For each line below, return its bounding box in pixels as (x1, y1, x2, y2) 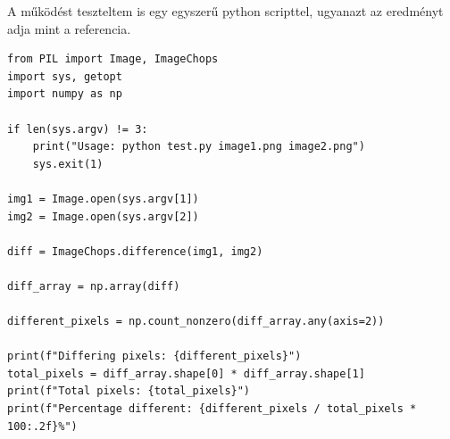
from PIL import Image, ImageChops (7, 53, 219, 66)
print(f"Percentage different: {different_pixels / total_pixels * (7, 402, 417, 416)
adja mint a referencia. (7, 19, 131, 37)
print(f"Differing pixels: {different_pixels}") (7, 350, 302, 363)
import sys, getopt (7, 70, 122, 83)
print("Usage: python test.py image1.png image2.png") (32, 140, 365, 153)
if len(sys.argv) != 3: (7, 122, 148, 136)
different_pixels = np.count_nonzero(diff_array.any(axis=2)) (7, 315, 385, 328)
